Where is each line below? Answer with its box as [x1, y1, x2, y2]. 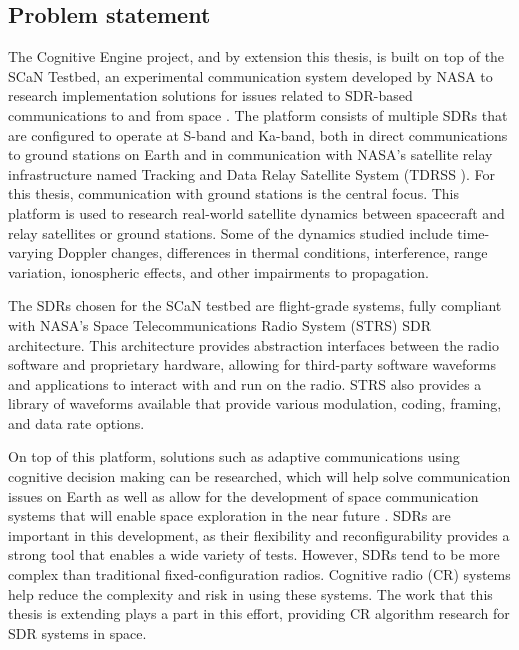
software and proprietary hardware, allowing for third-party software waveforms [8, 354, 496, 375]
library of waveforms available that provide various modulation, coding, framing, [8, 393, 502, 414]
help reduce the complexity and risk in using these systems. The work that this [8, 583, 493, 604]
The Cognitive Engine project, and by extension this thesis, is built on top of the [8, 46, 505, 67]
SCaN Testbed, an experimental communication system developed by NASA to [8, 65, 493, 86]
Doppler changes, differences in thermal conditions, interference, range [57, 242, 488, 263]
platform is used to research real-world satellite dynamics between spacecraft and [8, 202, 505, 223]
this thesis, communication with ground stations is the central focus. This [8, 183, 460, 204]
